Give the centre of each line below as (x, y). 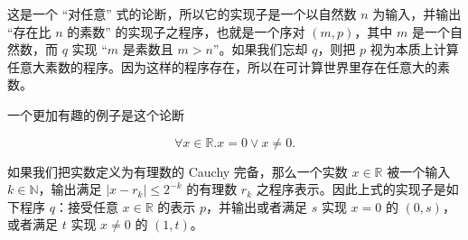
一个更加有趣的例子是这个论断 (96, 114)
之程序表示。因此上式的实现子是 (351, 189)
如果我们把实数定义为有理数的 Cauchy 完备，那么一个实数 (178, 171)
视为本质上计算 (414, 49)
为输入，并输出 (417, 14)
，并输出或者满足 (257, 206)
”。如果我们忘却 (260, 49)
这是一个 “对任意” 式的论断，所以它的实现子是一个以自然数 (182, 14)
